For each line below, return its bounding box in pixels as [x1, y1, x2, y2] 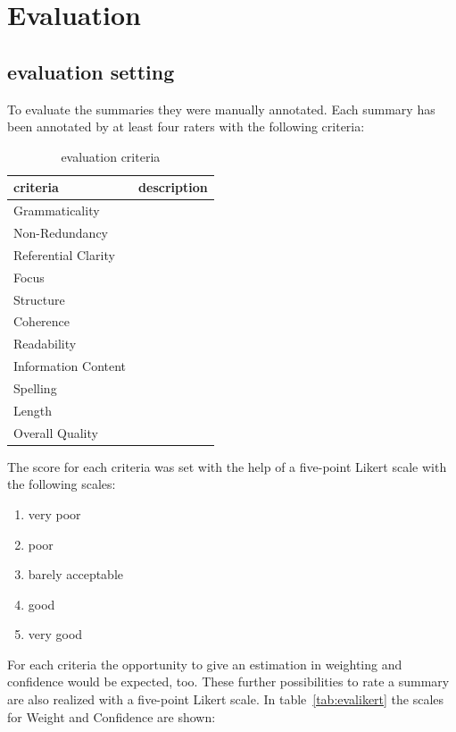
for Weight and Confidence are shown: [7, 707, 216, 726]
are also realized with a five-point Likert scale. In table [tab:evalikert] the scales [7, 690, 444, 709]
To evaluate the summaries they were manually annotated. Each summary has [7, 99, 435, 118]
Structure [13, 290, 65, 308]
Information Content [13, 357, 127, 375]
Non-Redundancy [13, 223, 108, 242]
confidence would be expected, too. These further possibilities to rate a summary [7, 672, 450, 691]
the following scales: [7, 475, 116, 493]
